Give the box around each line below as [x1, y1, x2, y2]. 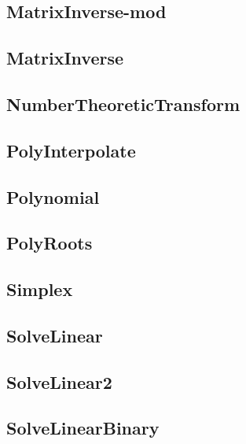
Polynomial [6, 184, 100, 209]
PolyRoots [6, 231, 93, 255]
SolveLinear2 [6, 369, 112, 394]
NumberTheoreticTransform [6, 91, 240, 116]
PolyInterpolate [6, 138, 136, 162]
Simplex [6, 277, 73, 302]
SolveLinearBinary [6, 416, 160, 440]
